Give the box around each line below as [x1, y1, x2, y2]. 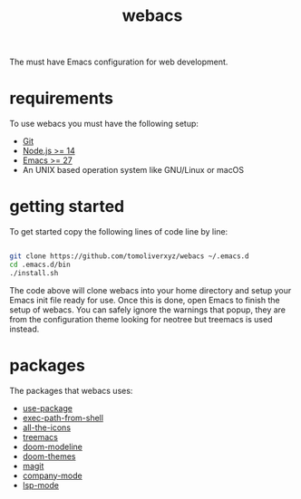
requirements [9, 88, 113, 109]
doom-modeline [22, 441, 83, 452]
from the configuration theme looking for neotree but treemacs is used [9, 313, 273, 324]
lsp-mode [22, 479, 59, 490]
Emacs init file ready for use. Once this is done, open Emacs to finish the [9, 294, 280, 305]
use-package [22, 402, 73, 413]
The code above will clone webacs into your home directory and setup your [9, 284, 292, 295]
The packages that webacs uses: [9, 385, 133, 396]
